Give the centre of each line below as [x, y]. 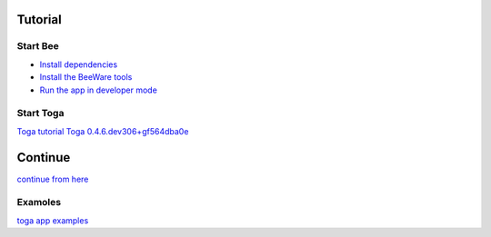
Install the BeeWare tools [86, 77]
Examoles [39, 202]
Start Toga [40, 114]
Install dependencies [79, 64]
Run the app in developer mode [99, 90]
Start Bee [38, 46]
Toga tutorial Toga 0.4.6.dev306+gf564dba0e [103, 131]
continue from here [53, 179]
